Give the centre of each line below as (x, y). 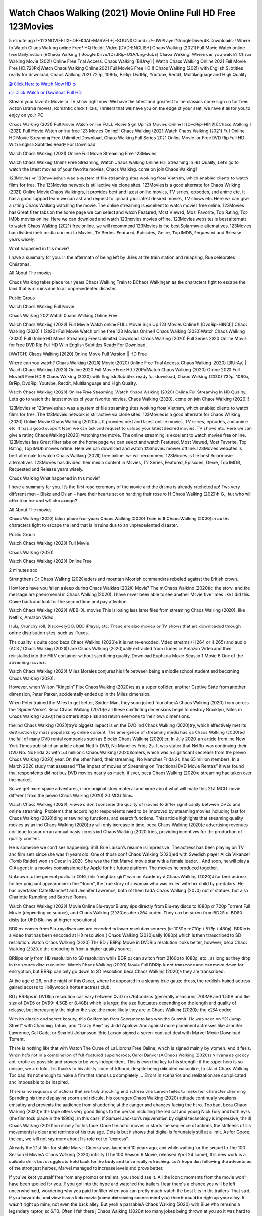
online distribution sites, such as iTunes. (49, 633)
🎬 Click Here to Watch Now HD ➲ (42, 84)
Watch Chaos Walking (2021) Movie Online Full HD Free (122, 13)
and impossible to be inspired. (39, 1082)
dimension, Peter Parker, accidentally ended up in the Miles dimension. (80, 694)
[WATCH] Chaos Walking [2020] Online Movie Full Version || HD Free (78, 354)
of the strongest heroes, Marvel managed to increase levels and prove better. (86, 1168)
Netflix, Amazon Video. (32, 617)
